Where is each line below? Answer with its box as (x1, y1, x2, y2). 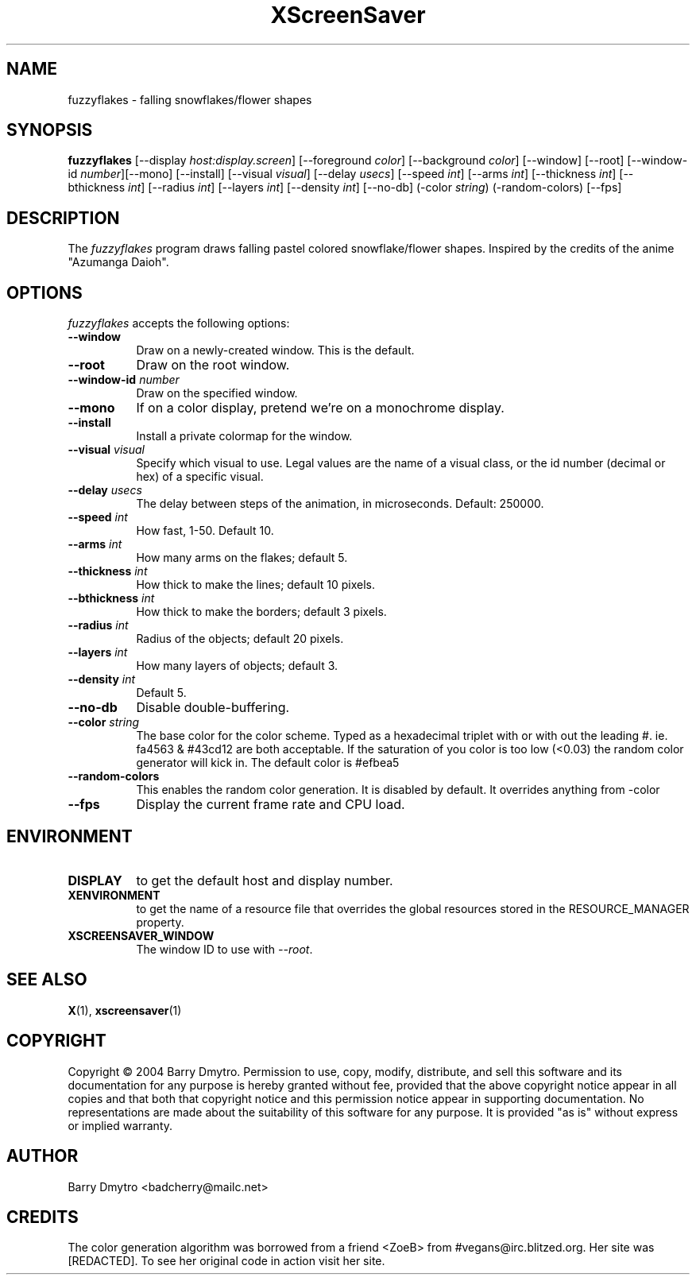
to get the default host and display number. (136, 872, 393, 888)
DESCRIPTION (6, 207, 120, 228)
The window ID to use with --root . (136, 942, 313, 956)
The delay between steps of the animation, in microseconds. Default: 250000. (136, 497, 544, 511)
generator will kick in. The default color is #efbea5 (136, 756, 400, 770)
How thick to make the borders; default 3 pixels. (136, 605, 387, 619)
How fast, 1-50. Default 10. (136, 524, 274, 538)
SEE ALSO (6, 969, 87, 990)
